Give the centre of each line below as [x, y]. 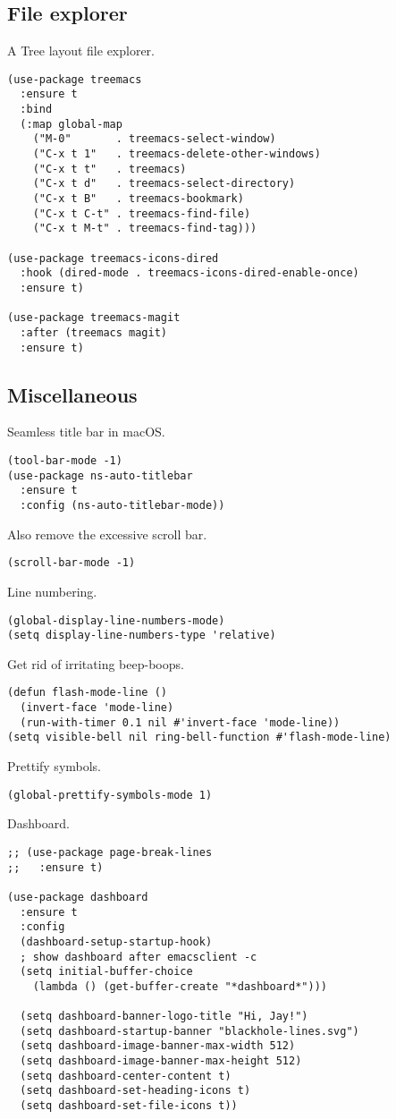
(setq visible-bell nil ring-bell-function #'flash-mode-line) [199, 738]
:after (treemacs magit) [93, 332]
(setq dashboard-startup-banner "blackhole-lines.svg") [190, 1031]
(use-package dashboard [78, 897]
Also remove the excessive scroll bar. [107, 534]
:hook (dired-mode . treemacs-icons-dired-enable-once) [190, 273]
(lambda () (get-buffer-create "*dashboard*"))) [180, 986]
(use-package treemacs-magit [94, 318]
